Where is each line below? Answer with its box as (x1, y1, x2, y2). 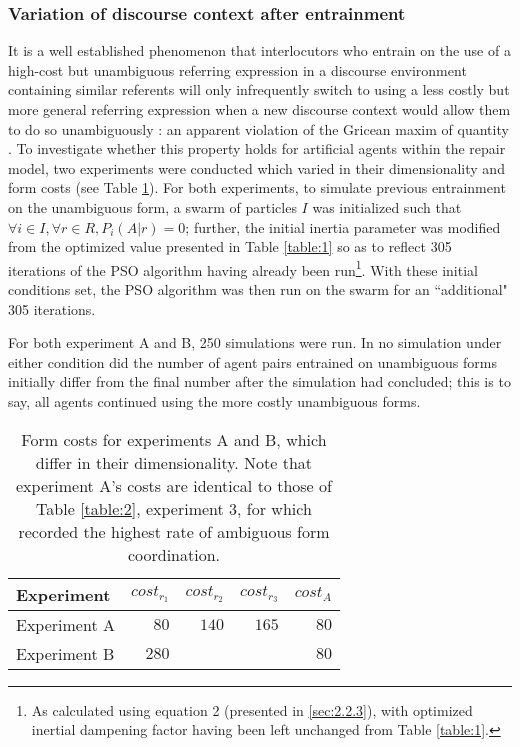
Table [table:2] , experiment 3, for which (36, 496, 312, 520)
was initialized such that (312, 196, 462, 217)
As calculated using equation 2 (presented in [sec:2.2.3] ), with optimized (31, 699, 473, 720)
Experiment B (16, 641, 115, 665)
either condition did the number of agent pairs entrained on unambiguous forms (8, 351, 497, 372)
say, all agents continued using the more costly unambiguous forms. (8, 390, 421, 411)
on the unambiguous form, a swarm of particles (8, 196, 297, 217)
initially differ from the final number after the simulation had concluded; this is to (8, 371, 511, 392)
